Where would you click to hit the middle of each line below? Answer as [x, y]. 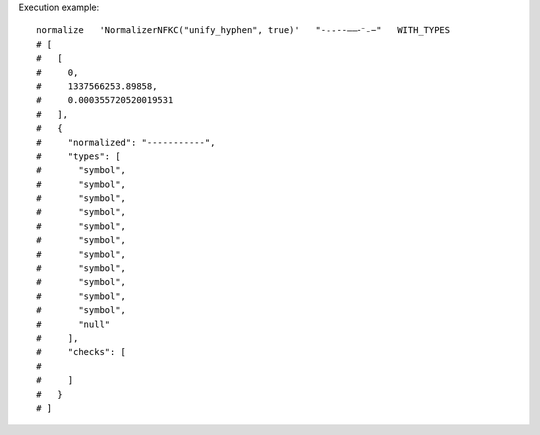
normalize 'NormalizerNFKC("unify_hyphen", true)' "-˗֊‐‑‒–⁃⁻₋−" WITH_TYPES [243, 30]
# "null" [73, 324]
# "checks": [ [81, 352]
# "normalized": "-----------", [126, 142]
